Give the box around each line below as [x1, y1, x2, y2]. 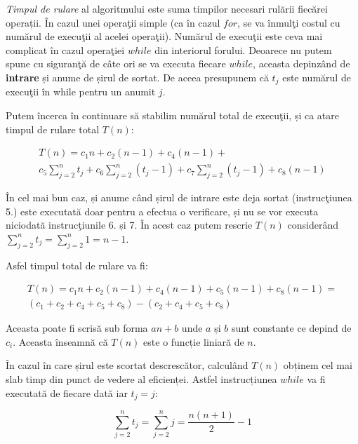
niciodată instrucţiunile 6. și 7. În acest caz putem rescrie [6, 217, 253, 232]
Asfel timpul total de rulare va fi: [6, 257, 148, 272]
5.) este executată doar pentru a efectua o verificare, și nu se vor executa [6, 203, 319, 218]
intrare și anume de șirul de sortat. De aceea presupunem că [6, 69, 269, 84]
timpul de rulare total [6, 121, 100, 136]
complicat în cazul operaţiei [6, 42, 125, 57]
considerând [287, 217, 339, 232]
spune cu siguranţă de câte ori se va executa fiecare [6, 56, 226, 71]
